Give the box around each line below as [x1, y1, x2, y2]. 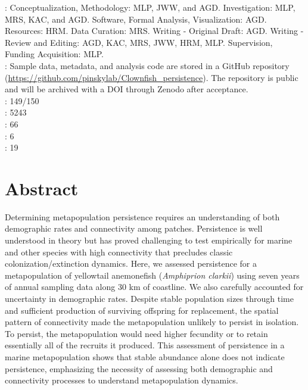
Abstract [5, 176, 79, 200]
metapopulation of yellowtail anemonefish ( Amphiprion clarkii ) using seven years [5, 269, 300, 281]
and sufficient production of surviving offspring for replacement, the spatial [5, 304, 279, 316]
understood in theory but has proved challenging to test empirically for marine [5, 234, 293, 247]
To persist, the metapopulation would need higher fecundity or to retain [5, 327, 268, 339]
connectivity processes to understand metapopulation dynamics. [5, 374, 238, 386]
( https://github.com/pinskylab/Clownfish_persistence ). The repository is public [5, 71, 298, 83]
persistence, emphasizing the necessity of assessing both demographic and [5, 362, 273, 375]
